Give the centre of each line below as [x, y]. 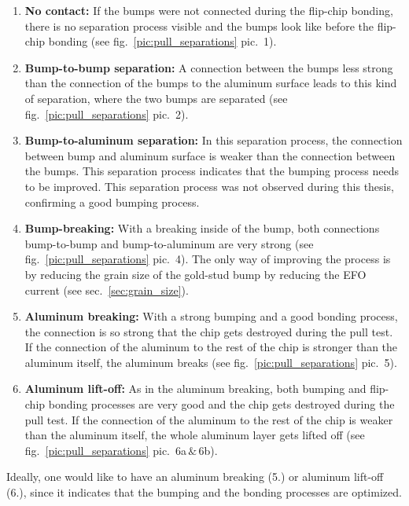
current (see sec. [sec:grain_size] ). [107, 290]
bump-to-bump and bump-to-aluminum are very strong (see [169, 243]
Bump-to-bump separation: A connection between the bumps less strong [209, 67]
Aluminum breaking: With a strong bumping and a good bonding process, [211, 316]
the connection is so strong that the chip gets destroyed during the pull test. [209, 331]
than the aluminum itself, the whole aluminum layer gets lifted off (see [195, 435]
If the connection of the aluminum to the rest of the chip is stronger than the [211, 347]
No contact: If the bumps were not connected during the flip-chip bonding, [209, 10]
